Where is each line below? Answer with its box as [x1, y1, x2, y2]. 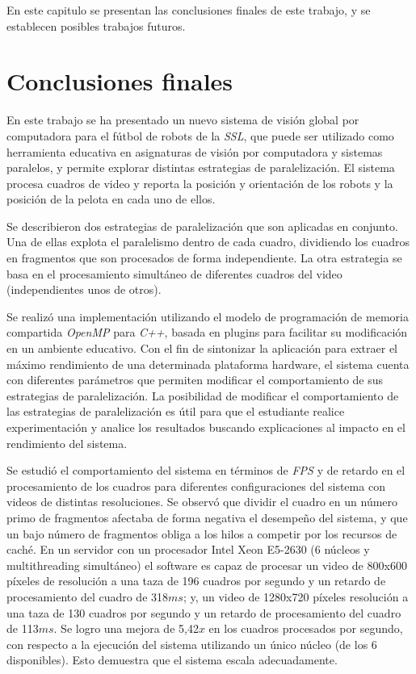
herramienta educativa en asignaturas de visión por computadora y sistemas [6, 143, 383, 160]
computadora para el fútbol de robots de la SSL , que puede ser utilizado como [6, 127, 394, 144]
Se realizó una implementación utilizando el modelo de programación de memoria [6, 308, 409, 324]
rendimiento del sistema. [6, 434, 128, 451]
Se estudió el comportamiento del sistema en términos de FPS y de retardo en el [6, 462, 405, 479]
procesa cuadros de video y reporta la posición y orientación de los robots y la [6, 174, 393, 191]
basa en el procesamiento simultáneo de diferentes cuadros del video [6, 265, 342, 282]
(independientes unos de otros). [6, 281, 162, 298]
